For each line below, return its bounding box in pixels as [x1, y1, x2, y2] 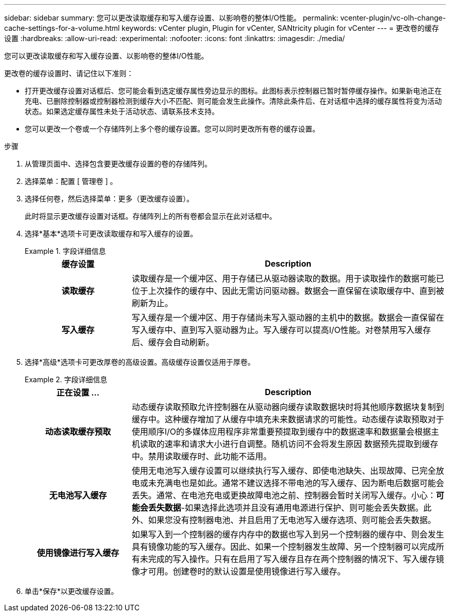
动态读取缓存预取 [45, 426, 111, 437]
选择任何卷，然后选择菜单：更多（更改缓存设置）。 [25, 194, 194, 203]
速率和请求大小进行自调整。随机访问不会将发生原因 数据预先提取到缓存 [164, 439, 439, 449]
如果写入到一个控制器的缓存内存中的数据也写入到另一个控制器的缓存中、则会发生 [132, 529, 444, 539]
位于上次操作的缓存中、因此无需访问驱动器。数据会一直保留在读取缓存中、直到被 [132, 286, 444, 296]
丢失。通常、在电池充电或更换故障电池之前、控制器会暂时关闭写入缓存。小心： [132, 490, 436, 500]
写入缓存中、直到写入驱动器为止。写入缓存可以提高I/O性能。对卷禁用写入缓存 [132, 325, 431, 335]
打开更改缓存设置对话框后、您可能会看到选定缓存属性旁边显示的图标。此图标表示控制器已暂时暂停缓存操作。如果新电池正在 [25, 86, 442, 95]
